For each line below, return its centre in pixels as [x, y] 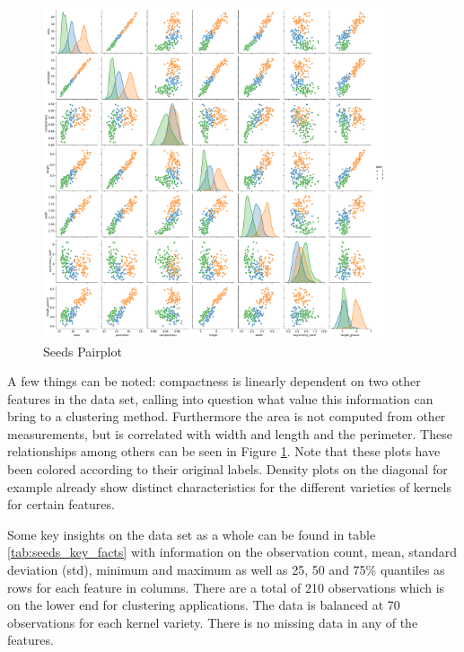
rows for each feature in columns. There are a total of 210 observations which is [226, 587]
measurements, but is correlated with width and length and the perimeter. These [230, 433]
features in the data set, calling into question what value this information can [220, 398]
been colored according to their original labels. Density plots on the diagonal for [228, 469]
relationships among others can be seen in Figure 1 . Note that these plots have [224, 451]
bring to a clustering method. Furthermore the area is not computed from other [227, 416]
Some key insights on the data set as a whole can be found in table [192, 534]
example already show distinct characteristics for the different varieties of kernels [229, 486]
